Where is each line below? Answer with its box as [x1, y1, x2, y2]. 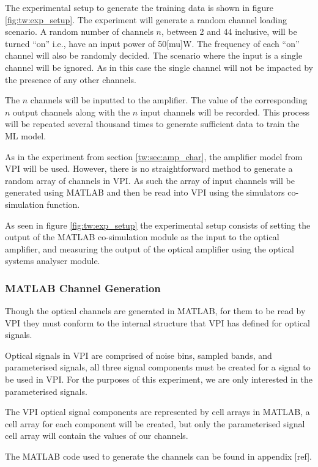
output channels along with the [13, 105, 130, 118]
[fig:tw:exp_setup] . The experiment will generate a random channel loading [5, 13, 287, 26]
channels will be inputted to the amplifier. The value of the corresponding [30, 94, 308, 106]
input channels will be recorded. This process [140, 105, 309, 118]
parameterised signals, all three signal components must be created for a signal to [5, 361, 311, 373]
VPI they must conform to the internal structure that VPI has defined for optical [5, 316, 311, 329]
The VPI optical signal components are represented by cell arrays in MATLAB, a [5, 405, 310, 418]
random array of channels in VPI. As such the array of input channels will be [5, 174, 295, 186]
